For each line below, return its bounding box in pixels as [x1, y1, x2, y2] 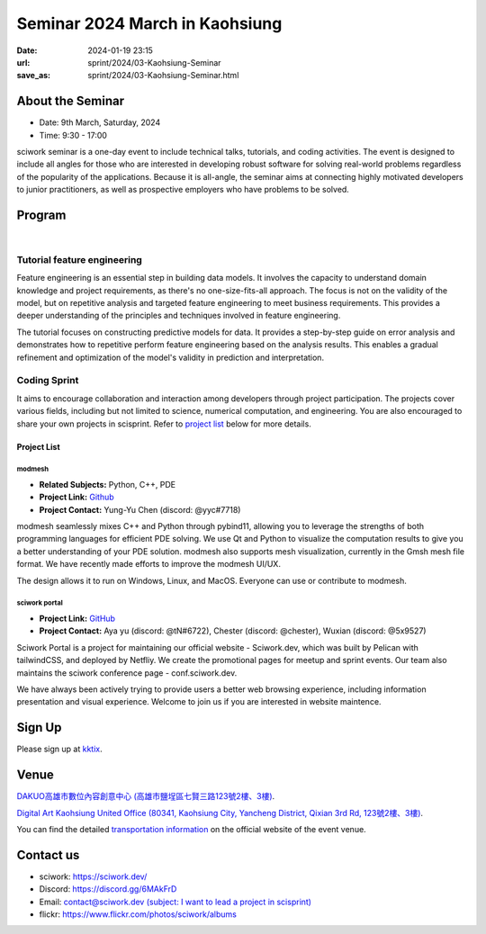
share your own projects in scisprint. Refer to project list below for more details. [16, 418, 312, 429]
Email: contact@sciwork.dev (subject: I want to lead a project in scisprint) [39, 896, 312, 907]
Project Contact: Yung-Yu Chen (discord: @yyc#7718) [39, 504, 241, 515]
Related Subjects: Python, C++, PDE [39, 479, 176, 489]
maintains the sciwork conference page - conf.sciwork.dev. [16, 667, 238, 678]
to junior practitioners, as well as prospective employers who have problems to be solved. [16, 184, 350, 195]
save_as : [16, 70, 51, 81]
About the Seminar [16, 94, 125, 109]
